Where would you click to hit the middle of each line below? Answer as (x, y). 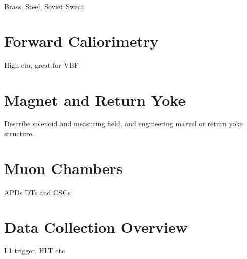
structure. (19, 134)
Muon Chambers (64, 168)
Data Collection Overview (96, 227)
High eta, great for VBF (41, 65)
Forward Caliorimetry (81, 40)
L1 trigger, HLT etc (35, 251)
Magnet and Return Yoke (95, 99)
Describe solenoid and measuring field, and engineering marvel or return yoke (124, 123)
